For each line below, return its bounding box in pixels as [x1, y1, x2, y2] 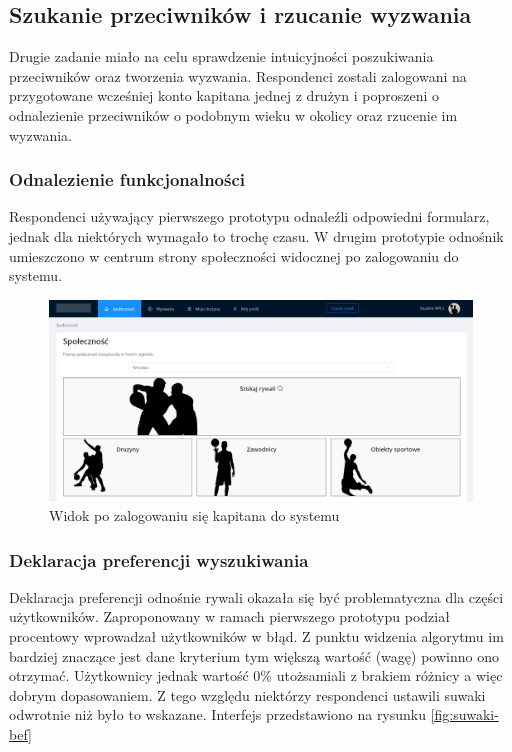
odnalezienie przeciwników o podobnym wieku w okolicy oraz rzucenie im [9, 104, 458, 125]
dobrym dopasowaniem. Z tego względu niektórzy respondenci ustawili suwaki [9, 684, 486, 705]
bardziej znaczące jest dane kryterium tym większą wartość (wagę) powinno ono [9, 645, 499, 666]
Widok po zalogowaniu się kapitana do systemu [49, 505, 340, 525]
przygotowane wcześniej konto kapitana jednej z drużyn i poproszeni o [9, 85, 439, 106]
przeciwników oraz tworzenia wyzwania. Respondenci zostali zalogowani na [9, 65, 467, 86]
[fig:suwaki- [430, 704, 499, 725]
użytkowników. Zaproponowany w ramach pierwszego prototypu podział [9, 606, 450, 627]
